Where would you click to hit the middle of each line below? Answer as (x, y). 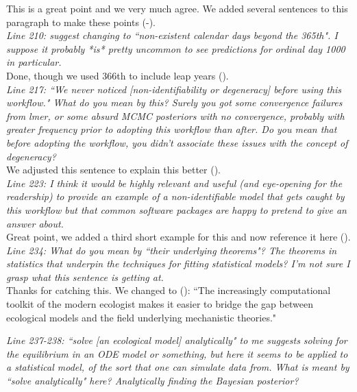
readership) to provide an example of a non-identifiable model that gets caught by (175, 196)
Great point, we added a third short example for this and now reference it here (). (178, 237)
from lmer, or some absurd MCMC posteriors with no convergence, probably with (175, 115)
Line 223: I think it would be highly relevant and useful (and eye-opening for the (174, 183)
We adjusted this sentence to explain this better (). (114, 170)
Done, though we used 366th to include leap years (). (118, 75)
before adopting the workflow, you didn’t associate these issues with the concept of (177, 142)
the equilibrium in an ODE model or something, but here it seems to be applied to (177, 353)
